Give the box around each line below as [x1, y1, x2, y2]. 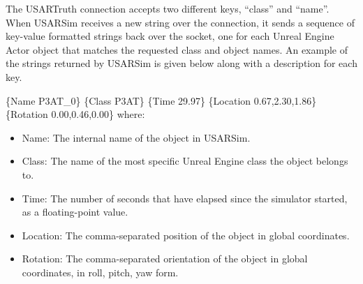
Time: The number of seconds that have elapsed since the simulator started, [22, 190, 348, 205]
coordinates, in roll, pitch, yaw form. [22, 264, 179, 279]
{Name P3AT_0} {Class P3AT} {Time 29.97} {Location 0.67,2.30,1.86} [6, 93, 317, 107]
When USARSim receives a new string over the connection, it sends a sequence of [6, 15, 355, 29]
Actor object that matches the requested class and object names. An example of [6, 42, 348, 57]
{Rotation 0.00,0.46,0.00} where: [6, 107, 145, 121]
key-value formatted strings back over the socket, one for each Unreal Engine [6, 29, 334, 43]
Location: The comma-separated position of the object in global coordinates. [22, 227, 350, 242]
